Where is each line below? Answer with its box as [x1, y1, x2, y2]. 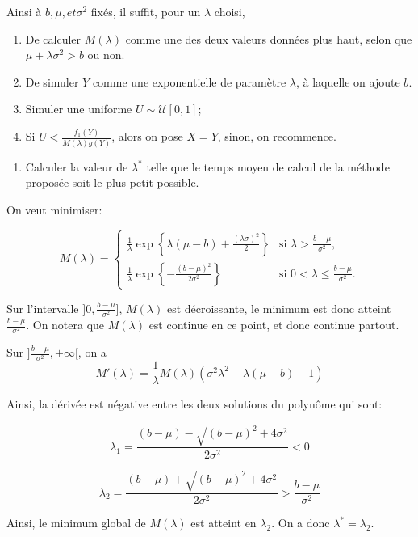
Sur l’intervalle [6, 299, 79, 316]
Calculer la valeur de [25, 158, 128, 175]
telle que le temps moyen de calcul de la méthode [146, 158, 390, 175]
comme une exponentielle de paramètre [92, 73, 286, 90]
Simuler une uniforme [25, 100, 132, 117]
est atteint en [190, 514, 257, 531]
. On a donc [271, 514, 330, 531]
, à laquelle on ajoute [295, 73, 400, 90]
